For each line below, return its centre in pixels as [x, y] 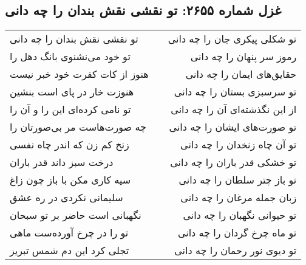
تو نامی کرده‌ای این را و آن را [70, 109]
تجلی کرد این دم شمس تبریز [70, 250]
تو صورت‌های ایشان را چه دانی [233, 127]
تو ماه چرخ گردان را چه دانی [237, 233]
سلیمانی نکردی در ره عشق [66, 198]
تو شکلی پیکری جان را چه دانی [232, 39]
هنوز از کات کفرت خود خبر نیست [79, 74]
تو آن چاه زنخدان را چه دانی [239, 145]
